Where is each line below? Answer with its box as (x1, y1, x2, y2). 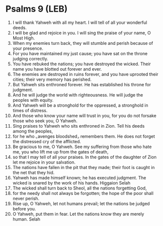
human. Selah (12, 216, 41, 222)
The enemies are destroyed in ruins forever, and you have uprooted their (12, 71, 159, 77)
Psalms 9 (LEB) (5, 3, 68, 15)
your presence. (12, 45, 43, 51)
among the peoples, (12, 128, 53, 134)
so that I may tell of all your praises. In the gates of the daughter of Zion (12, 154, 157, 160)
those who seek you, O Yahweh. (12, 118, 78, 124)
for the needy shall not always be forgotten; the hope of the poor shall (12, 190, 154, 196)
